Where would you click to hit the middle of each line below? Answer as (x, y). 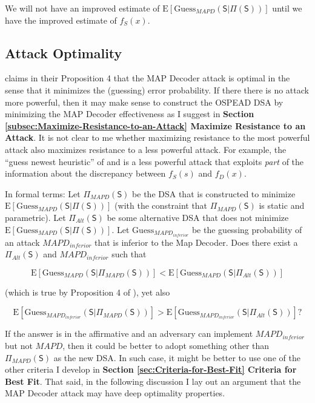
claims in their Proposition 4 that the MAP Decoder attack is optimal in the (148, 78)
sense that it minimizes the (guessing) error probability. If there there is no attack (157, 90)
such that (129, 254)
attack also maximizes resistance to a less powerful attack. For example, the (146, 149)
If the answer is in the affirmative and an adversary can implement (129, 334)
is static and (282, 205)
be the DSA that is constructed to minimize (214, 193)
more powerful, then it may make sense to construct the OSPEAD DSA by (144, 102)
